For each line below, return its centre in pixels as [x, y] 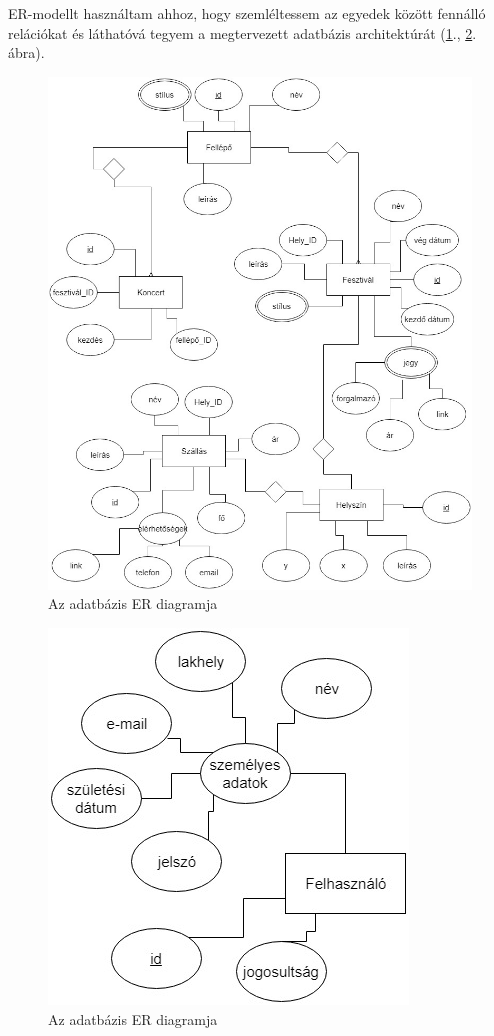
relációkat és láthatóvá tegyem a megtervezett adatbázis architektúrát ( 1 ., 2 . [242, 32]
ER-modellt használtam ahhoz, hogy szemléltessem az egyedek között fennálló [247, 13]
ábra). [26, 52]
